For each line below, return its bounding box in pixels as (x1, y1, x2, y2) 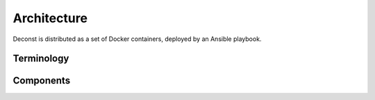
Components (12, 75, 71, 87)
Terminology (12, 53, 69, 65)
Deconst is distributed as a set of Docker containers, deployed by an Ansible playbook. (12, 35, 262, 43)
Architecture (12, 10, 88, 26)
